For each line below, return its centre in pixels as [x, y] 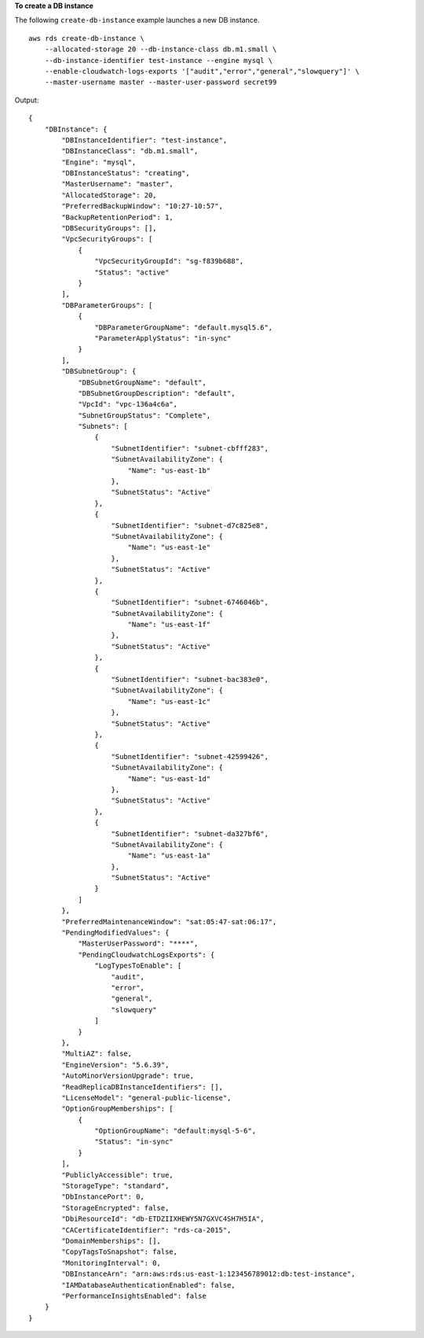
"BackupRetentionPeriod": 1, [118, 217]
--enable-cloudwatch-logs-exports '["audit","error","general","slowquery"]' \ [202, 71]
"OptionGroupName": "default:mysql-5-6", [175, 1131]
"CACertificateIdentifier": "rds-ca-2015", [146, 1230]
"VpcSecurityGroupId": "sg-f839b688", [169, 261]
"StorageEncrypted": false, [115, 1208]
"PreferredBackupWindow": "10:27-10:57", [143, 206]
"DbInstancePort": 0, [103, 1197]
